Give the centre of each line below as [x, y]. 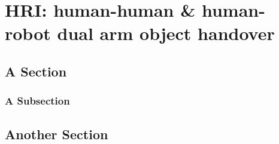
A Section [36, 71]
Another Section [57, 134]
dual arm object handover [166, 33]
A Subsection [37, 101]
